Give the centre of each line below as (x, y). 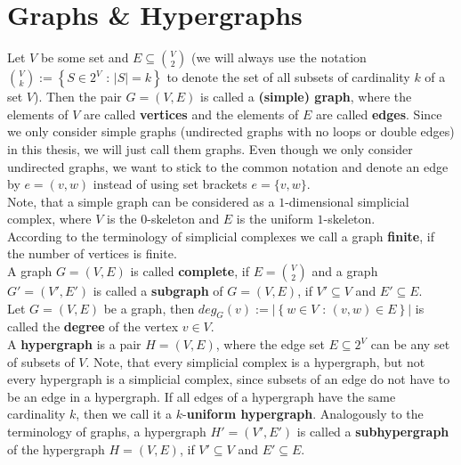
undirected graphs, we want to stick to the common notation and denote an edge (228, 166)
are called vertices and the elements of (191, 114)
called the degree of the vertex (93, 326)
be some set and (85, 57)
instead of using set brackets (170, 184)
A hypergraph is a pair (74, 344)
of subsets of (41, 361)
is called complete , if (190, 271)
